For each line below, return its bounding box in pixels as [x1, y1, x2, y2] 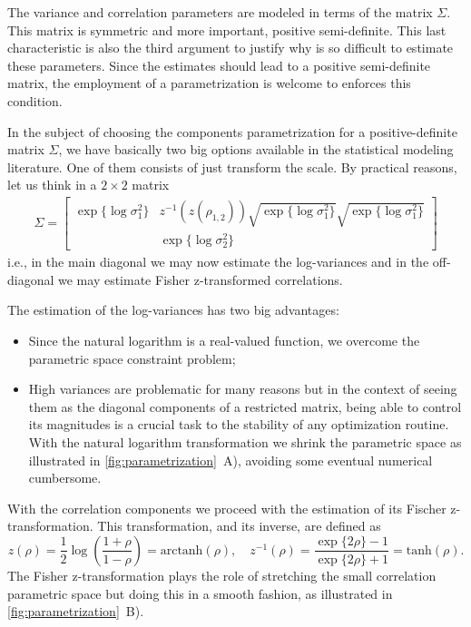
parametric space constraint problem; [28, 348, 236, 367]
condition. [7, 91, 63, 110]
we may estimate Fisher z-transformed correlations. [58, 269, 343, 289]
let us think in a [7, 175, 97, 194]
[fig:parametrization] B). [7, 602, 144, 621]
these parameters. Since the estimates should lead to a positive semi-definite [7, 55, 431, 74]
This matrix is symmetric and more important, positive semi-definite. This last [7, 20, 446, 39]
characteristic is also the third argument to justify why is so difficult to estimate [7, 38, 454, 57]
